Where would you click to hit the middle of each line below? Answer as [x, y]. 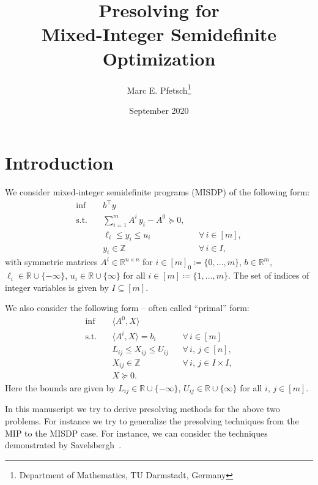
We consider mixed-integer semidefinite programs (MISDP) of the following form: [157, 192]
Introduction [59, 163]
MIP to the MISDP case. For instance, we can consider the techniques [136, 433]
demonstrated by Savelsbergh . [63, 445]
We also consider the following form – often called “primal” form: [127, 308]
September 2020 [159, 110]
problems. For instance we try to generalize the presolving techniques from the [152, 421]
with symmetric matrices [51, 262]
